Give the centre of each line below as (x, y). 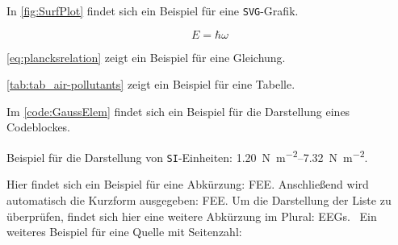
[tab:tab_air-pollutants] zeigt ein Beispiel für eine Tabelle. (151, 84)
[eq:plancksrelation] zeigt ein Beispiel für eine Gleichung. (146, 57)
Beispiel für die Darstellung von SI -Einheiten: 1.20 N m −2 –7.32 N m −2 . (187, 156)
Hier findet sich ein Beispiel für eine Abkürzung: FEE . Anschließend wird (188, 184)
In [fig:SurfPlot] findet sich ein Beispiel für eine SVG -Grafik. (153, 10)
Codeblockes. (39, 127)
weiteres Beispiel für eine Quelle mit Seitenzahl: (124, 232)
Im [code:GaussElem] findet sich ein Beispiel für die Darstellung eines (178, 111)
